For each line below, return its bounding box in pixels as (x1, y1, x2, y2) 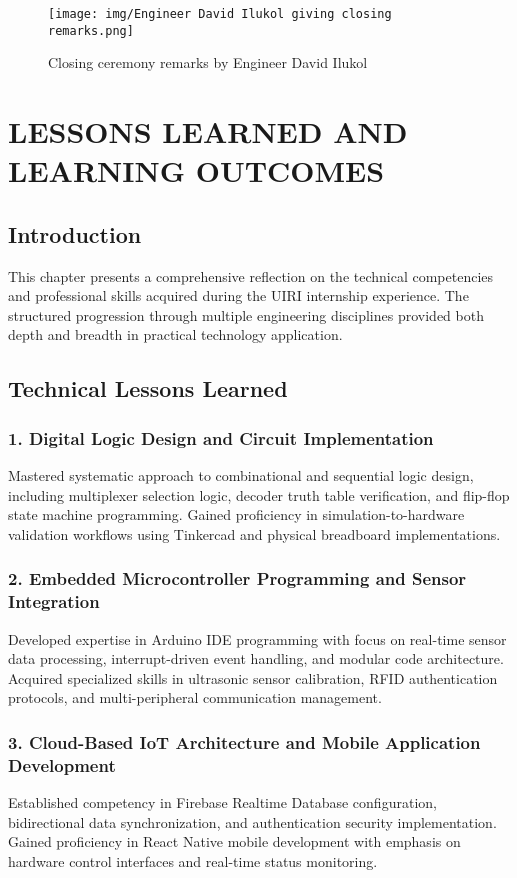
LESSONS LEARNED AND (8, 111, 408, 152)
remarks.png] (48, 23, 134, 38)
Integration (8, 589, 100, 614)
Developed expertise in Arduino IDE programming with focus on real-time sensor (8, 628, 507, 649)
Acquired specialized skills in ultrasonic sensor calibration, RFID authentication (8, 667, 498, 688)
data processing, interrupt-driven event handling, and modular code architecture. (8, 648, 504, 669)
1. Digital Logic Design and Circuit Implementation (8, 425, 434, 450)
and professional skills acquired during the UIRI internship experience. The (8, 285, 469, 306)
